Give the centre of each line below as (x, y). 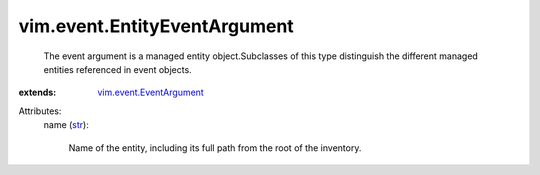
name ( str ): (66, 125)
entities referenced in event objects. (117, 69)
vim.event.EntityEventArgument (156, 26)
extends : (37, 92)
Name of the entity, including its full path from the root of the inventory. (215, 147)
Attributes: (40, 111)
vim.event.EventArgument (150, 92)
